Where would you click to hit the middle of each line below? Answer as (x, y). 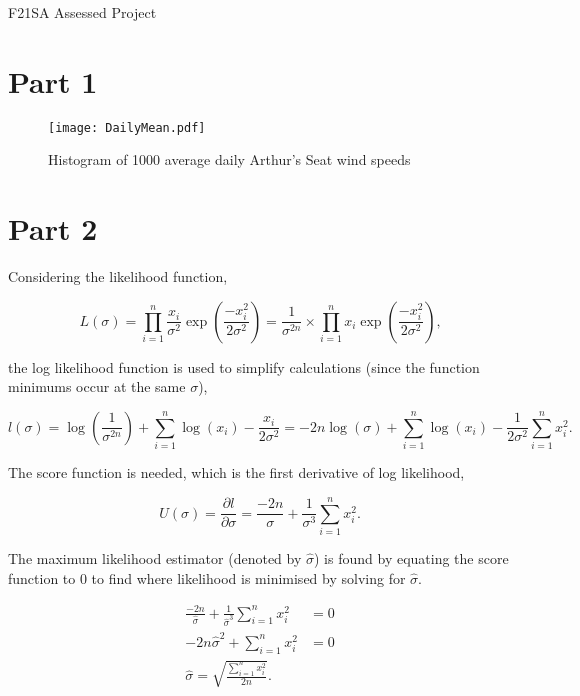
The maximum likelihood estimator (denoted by (155, 557)
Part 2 (53, 228)
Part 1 (53, 80)
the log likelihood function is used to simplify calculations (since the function (244, 366)
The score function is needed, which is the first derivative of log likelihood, (236, 472)
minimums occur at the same (97, 386)
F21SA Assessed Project (82, 12)
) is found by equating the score (411, 557)
